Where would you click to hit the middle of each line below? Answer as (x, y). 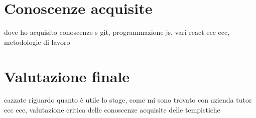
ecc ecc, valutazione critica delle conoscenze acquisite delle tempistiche (112, 110)
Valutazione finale (67, 76)
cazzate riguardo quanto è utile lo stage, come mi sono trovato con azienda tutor (128, 100)
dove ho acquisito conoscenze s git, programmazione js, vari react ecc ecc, (117, 32)
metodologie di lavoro (37, 42)
